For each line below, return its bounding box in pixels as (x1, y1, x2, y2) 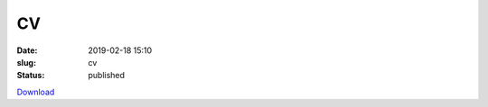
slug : (16, 57, 36, 67)
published (88, 70, 126, 81)
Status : (16, 70, 45, 81)
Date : (16, 45, 38, 56)
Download (16, 86, 55, 97)
